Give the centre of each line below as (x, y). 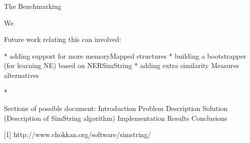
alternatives (21, 75)
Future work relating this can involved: (63, 39)
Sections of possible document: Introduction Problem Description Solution (116, 108)
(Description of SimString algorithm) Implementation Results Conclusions (116, 118)
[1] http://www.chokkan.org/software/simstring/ (78, 134)
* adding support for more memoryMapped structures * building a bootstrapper (125, 55)
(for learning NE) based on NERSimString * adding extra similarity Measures (122, 65)
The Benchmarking (33, 6)
